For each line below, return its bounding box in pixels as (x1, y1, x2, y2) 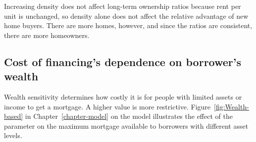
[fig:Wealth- (214, 101, 249, 111)
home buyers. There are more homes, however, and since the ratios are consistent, (4, 20, 253, 31)
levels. (4, 130, 22, 141)
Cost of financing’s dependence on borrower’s (4, 54, 242, 69)
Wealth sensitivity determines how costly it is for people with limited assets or (4, 91, 242, 102)
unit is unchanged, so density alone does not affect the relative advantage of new (4, 10, 249, 21)
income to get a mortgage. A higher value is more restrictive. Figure (4, 101, 211, 111)
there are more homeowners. (4, 30, 90, 40)
